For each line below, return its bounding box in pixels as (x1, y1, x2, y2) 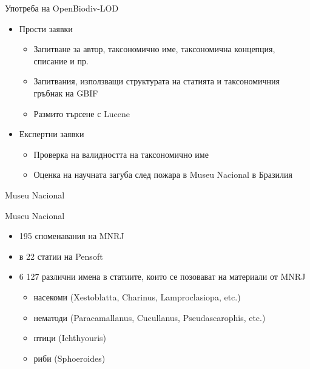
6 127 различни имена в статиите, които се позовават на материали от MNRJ (19, 270, 306, 283)
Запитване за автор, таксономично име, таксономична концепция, (33, 42, 275, 55)
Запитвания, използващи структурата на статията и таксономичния (33, 75, 280, 87)
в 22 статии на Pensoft (19, 249, 103, 262)
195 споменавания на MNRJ (19, 229, 124, 242)
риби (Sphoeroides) (33, 351, 106, 364)
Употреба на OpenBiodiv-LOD (5, 2, 119, 14)
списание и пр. (33, 54, 89, 67)
